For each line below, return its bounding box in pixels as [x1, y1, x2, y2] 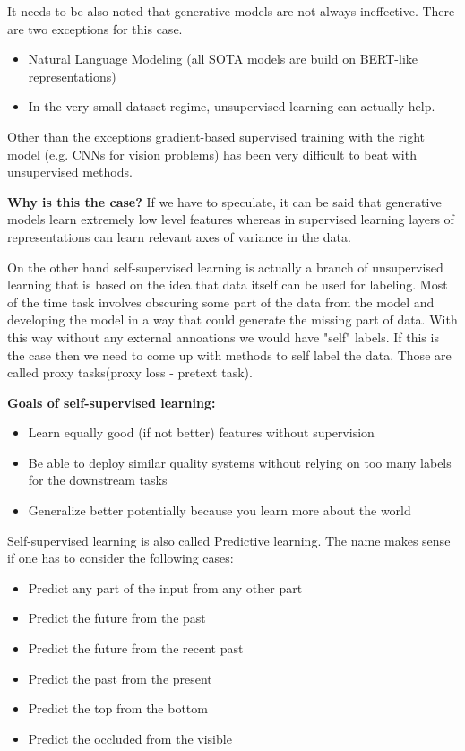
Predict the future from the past [28, 609, 206, 627]
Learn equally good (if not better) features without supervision [28, 423, 375, 442]
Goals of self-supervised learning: [7, 393, 216, 411]
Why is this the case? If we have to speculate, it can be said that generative [7, 192, 442, 211]
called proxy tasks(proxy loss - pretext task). [7, 363, 253, 382]
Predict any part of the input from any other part [28, 578, 303, 597]
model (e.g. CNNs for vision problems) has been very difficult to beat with [7, 144, 417, 163]
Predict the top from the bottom [28, 699, 208, 718]
